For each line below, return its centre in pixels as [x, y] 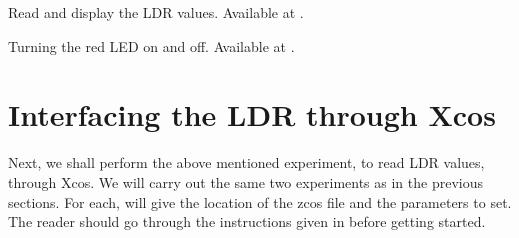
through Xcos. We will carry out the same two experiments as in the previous [245, 181]
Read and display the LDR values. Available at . [156, 12]
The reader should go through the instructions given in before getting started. [247, 221]
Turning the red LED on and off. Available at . [151, 45]
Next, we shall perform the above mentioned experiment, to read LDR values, [246, 162]
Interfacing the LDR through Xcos [252, 114]
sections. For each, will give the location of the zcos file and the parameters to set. [260, 201]
